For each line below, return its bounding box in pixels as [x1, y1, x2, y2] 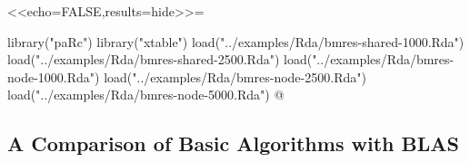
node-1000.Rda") [7, 67, 100, 86]
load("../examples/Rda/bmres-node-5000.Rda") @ [7, 85, 285, 104]
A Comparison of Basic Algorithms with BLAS [7, 129, 459, 157]
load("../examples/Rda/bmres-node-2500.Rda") [104, 67, 366, 86]
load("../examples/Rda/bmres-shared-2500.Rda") [7, 50, 280, 69]
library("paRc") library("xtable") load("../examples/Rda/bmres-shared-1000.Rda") [7, 32, 465, 51]
